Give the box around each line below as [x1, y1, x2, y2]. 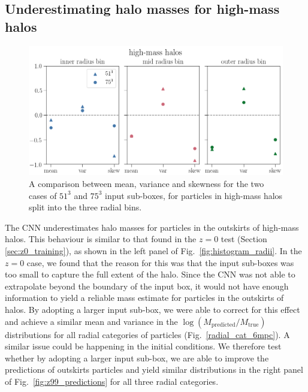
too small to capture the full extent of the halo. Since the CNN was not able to [5, 268, 295, 281]
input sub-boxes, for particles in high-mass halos [105, 189, 283, 201]
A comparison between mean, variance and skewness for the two [29, 177, 264, 189]
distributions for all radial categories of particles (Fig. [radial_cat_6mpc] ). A [5, 328, 290, 340]
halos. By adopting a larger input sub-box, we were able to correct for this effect [5, 303, 300, 315]
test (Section [221, 233, 267, 245]
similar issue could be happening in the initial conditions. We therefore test [5, 340, 282, 352]
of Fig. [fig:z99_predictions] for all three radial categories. [5, 375, 219, 387]
